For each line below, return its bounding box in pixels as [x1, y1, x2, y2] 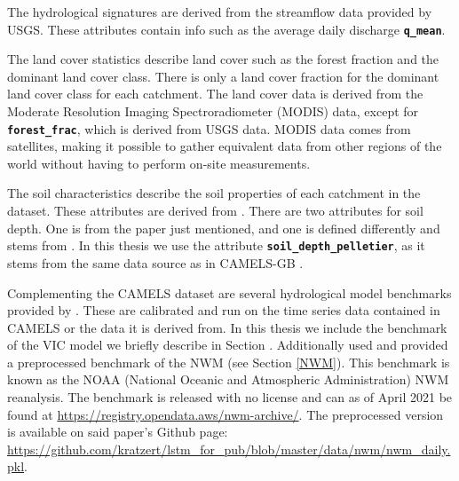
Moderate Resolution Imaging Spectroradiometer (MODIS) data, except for [7, 102, 419, 121]
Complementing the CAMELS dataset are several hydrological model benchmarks [7, 283, 452, 302]
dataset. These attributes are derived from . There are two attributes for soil [7, 201, 423, 220]
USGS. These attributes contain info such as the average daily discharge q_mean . [7, 20, 446, 38]
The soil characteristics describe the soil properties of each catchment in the [7, 184, 421, 202]
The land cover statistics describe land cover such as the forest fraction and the [7, 50, 439, 68]
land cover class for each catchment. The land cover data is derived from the [7, 84, 423, 103]
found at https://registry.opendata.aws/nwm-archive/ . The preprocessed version [7, 405, 444, 423]
